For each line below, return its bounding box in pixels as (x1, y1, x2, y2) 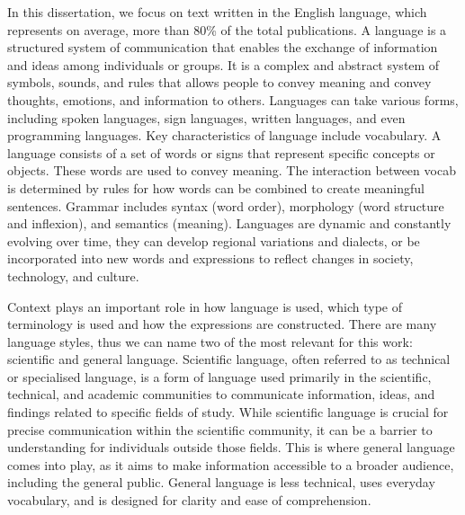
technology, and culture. (7, 266, 139, 285)
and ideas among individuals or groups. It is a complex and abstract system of (7, 55, 440, 74)
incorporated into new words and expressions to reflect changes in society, (7, 249, 414, 268)
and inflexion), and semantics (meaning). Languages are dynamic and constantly (7, 214, 452, 233)
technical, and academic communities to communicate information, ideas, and (7, 385, 435, 404)
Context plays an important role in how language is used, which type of (7, 297, 402, 315)
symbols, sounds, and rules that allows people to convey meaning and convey (7, 73, 432, 92)
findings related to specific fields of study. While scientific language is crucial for (7, 403, 449, 422)
